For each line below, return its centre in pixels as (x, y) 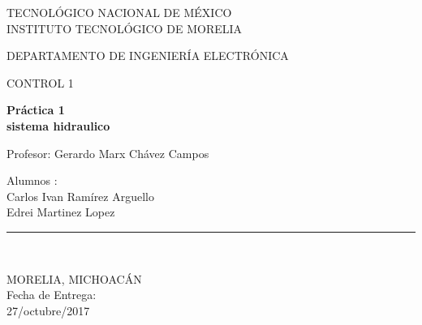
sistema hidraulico (58, 125)
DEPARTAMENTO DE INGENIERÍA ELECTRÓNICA (148, 56)
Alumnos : (32, 180)
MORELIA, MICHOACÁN (74, 278)
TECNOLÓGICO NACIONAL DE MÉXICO (119, 12)
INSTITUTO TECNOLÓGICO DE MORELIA (125, 28)
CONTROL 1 (40, 82)
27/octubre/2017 (48, 310)
